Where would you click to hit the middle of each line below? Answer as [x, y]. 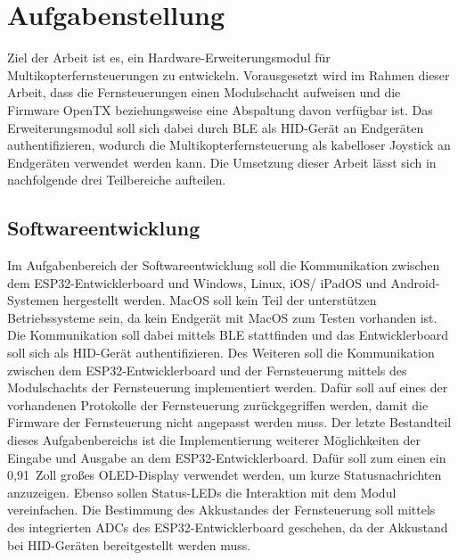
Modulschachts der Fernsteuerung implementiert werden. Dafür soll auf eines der [228, 387]
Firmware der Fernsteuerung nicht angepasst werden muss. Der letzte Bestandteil [229, 422]
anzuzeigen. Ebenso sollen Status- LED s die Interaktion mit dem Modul [202, 492]
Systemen [33, 300]
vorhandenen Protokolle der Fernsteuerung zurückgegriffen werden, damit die [218, 404]
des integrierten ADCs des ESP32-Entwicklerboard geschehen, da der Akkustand [228, 527]
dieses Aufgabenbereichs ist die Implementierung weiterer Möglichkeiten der [214, 440]
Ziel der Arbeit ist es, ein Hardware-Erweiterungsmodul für [169, 58]
